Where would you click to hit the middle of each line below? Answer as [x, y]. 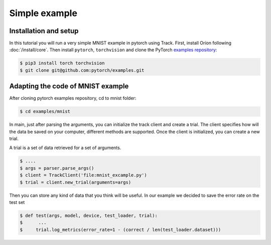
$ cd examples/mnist [45, 111]
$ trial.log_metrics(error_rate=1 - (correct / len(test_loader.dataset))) [120, 229]
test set [17, 202]
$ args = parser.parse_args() [57, 168]
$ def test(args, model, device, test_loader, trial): [89, 215]
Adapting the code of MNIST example [69, 86]
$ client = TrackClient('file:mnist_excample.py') [84, 175]
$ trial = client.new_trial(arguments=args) [76, 182]
